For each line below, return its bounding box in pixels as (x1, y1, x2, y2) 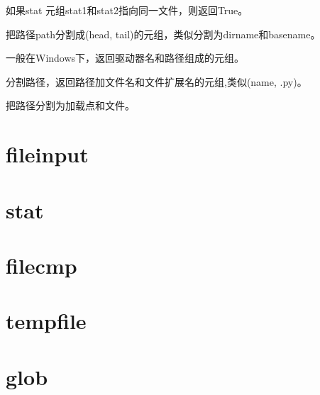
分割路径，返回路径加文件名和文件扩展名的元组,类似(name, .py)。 (6, 74, 307, 89)
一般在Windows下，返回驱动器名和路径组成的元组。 (6, 50, 245, 65)
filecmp (6, 250, 77, 279)
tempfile (6, 306, 87, 335)
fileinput (6, 140, 89, 169)
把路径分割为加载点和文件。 (6, 98, 135, 113)
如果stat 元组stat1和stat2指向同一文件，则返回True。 (6, 3, 248, 17)
